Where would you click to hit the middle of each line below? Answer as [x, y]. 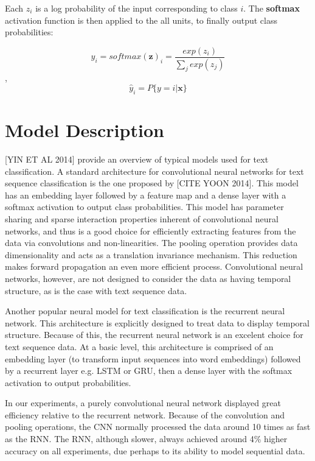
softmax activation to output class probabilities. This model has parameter [144, 207]
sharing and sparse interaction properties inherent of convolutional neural [142, 218]
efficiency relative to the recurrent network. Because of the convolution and [145, 414]
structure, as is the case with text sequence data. [96, 290]
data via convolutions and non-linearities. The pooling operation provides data [151, 243]
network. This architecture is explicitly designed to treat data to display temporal [157, 322]
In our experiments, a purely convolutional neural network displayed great [143, 403]
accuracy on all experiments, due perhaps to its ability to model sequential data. [155, 450]
